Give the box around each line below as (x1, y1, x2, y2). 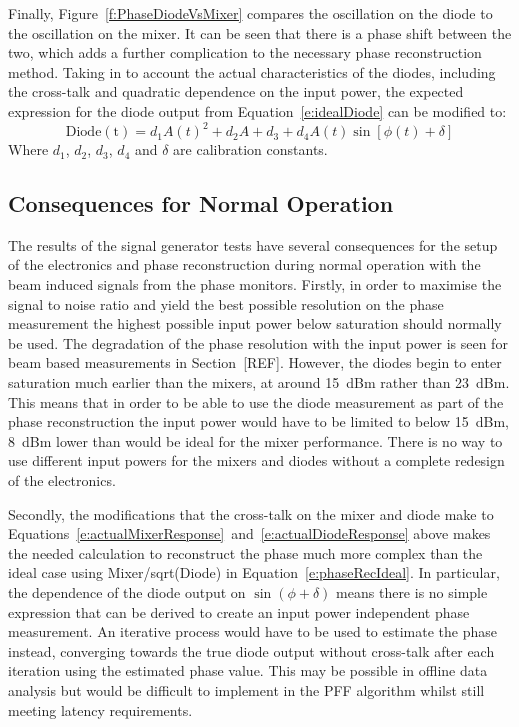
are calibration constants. (173, 139, 328, 160)
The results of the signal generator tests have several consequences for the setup (8, 234, 498, 255)
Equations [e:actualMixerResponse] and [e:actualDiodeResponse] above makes (8, 523, 491, 544)
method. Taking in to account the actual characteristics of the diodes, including (8, 61, 496, 82)
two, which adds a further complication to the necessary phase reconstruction (8, 42, 482, 63)
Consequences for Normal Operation (8, 188, 394, 219)
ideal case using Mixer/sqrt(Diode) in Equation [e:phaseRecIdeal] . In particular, (8, 562, 500, 583)
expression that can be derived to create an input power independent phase (8, 601, 470, 622)
